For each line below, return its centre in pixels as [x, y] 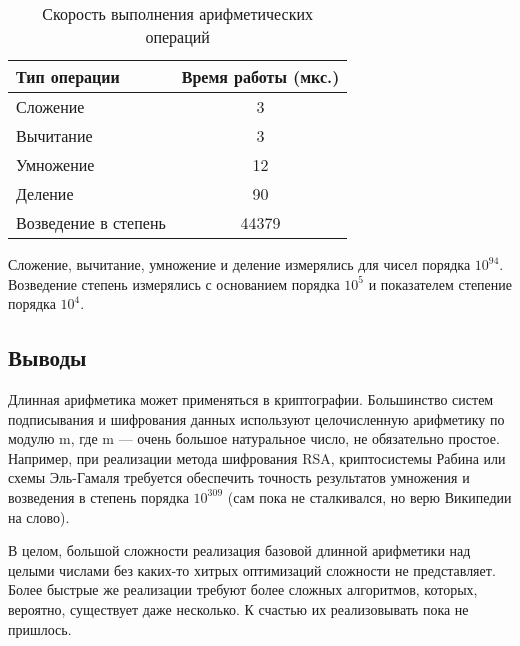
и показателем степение [440, 283]
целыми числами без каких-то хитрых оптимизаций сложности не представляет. [252, 569]
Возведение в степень [91, 222]
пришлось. [40, 628]
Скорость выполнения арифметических [177, 13]
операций [177, 36]
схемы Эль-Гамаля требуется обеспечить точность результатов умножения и [239, 477]
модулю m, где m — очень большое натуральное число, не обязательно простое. [254, 438]
